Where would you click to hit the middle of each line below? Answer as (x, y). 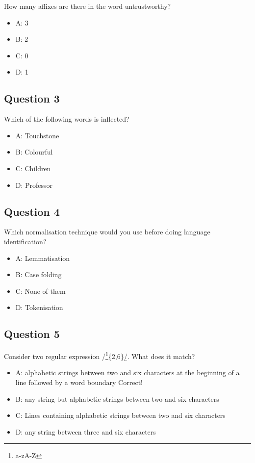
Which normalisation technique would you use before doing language (107, 232)
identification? (25, 241)
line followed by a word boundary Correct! (79, 382)
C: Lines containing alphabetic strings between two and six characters (120, 415)
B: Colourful (34, 152)
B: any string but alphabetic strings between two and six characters (117, 399)
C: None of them (40, 291)
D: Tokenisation (39, 307)
